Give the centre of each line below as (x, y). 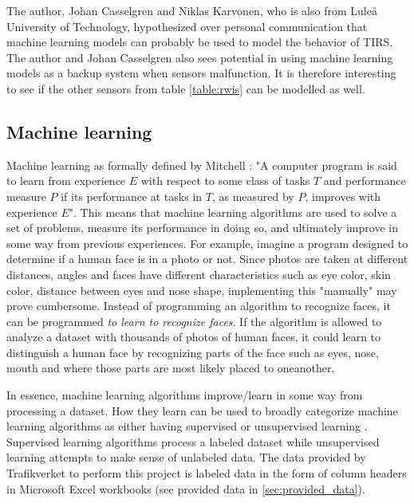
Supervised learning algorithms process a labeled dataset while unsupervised (193, 441)
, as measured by (253, 196)
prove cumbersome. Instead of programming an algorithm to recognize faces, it (199, 306)
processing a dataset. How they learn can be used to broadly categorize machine (202, 410)
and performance (365, 181)
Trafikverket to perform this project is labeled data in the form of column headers (207, 473)
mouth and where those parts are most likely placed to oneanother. (171, 368)
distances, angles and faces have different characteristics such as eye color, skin (199, 274)
